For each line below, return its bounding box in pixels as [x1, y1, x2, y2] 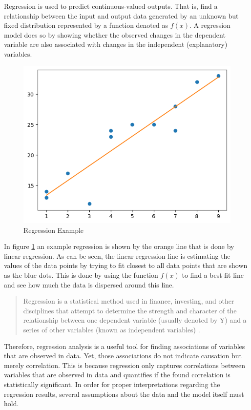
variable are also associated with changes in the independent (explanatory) [4, 39, 228, 49]
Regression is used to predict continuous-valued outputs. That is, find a [4, 1, 218, 11]
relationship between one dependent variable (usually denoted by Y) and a [23, 315, 247, 325]
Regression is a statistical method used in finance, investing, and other [23, 296, 234, 306]
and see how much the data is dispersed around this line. [4, 279, 174, 289]
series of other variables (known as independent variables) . [23, 324, 200, 334]
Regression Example [23, 225, 84, 235]
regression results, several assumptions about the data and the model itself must [4, 389, 244, 399]
